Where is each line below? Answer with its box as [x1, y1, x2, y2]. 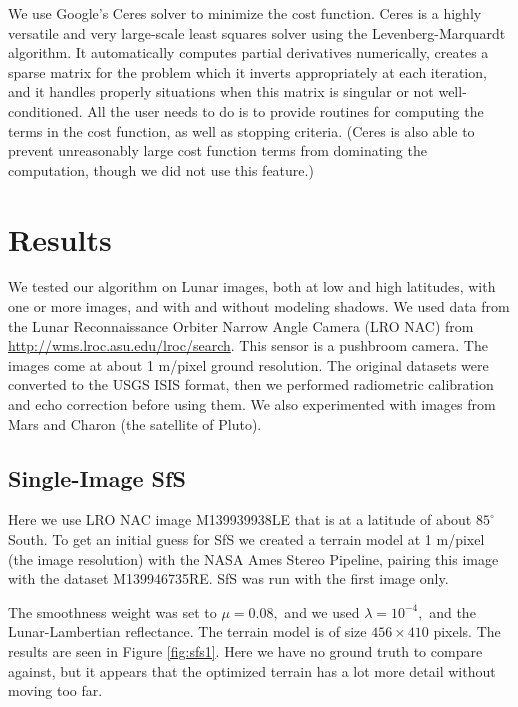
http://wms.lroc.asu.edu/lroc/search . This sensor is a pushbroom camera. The [8, 335, 488, 356]
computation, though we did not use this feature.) [8, 159, 314, 180]
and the [429, 601, 476, 622]
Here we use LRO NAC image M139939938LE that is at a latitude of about [8, 509, 472, 530]
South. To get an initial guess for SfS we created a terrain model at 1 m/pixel [8, 529, 485, 550]
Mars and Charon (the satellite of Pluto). [8, 413, 262, 434]
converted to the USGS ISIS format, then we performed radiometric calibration [8, 374, 494, 395]
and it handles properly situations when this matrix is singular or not [8, 81, 434, 102]
